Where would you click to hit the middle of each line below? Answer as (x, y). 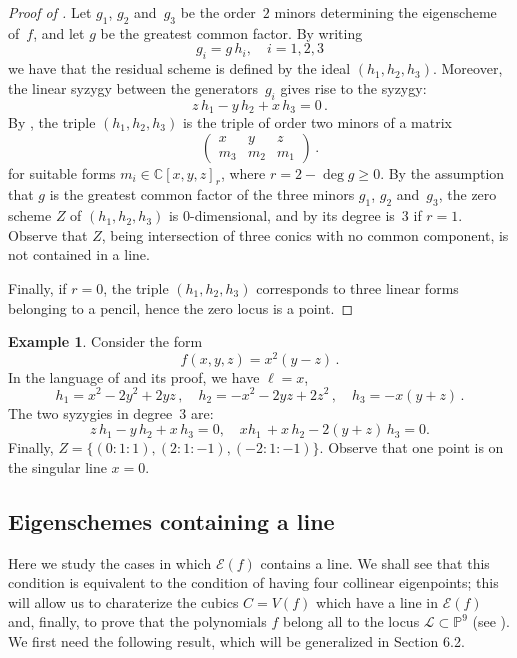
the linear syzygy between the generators (133, 87)
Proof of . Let (50, 12)
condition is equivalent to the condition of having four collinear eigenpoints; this (253, 582)
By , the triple (52, 122)
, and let (59, 32)
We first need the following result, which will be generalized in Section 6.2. (236, 640)
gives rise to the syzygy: (353, 87)
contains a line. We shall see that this (375, 562)
